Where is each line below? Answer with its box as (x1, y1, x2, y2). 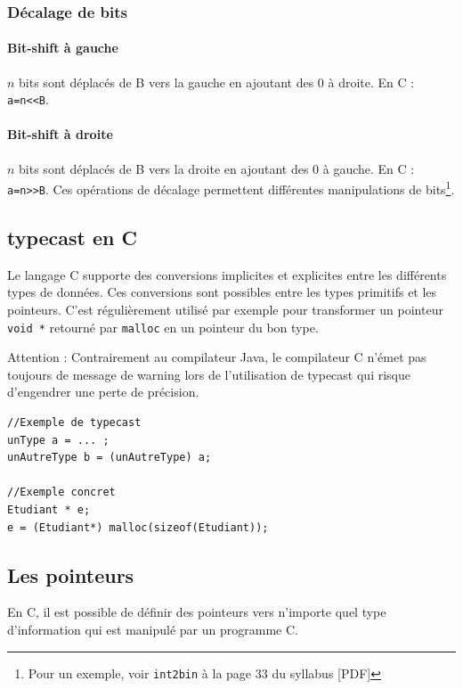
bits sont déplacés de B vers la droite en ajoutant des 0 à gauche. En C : (19, 159, 415, 177)
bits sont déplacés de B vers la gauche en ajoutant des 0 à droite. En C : (19, 72, 415, 91)
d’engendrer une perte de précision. (7, 382, 199, 401)
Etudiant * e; (7, 503, 91, 516)
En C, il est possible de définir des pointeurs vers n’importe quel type (7, 603, 386, 621)
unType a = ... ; (7, 433, 110, 447)
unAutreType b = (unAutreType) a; (7, 451, 212, 464)
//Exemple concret (7, 486, 116, 499)
